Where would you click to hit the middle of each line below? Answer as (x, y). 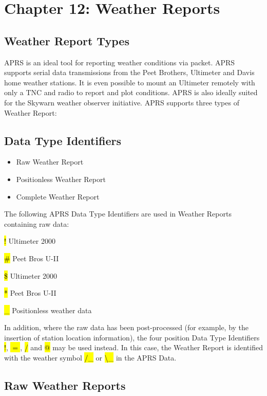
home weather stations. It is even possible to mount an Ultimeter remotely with (130, 82)
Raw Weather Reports (65, 385)
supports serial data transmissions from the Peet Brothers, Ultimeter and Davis (129, 72)
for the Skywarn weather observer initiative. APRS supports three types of (122, 102)
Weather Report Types (67, 40)
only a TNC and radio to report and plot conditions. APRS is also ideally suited (131, 92)
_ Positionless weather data (48, 310)
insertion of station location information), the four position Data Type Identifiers (132, 337)
